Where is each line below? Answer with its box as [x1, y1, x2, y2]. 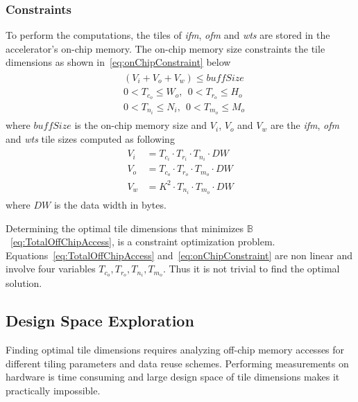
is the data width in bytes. [53, 197, 167, 211]
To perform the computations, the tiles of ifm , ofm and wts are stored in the [6, 28, 330, 42]
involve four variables [6, 261, 96, 276]
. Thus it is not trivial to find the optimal [162, 261, 340, 276]
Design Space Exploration [6, 310, 194, 331]
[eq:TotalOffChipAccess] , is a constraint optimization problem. [10, 234, 275, 249]
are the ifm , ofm [270, 118, 339, 132]
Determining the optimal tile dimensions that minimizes [6, 220, 244, 235]
